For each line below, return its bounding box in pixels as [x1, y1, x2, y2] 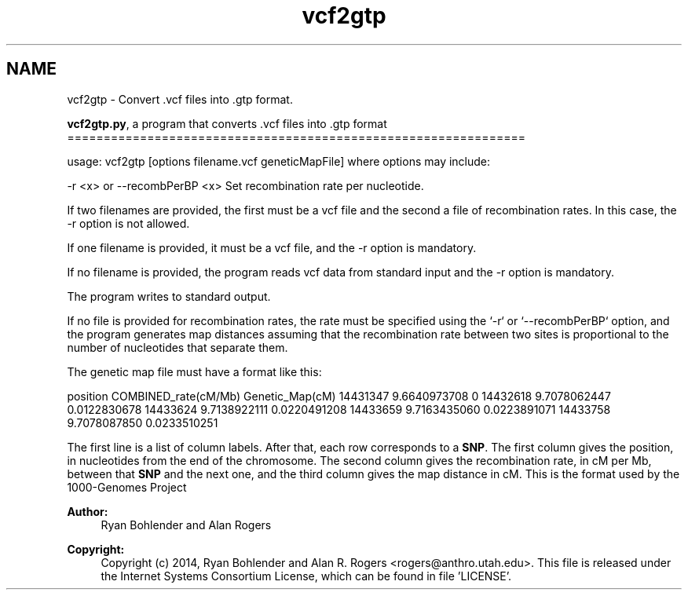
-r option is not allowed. [67, 216, 190, 230]
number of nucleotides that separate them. [67, 340, 288, 354]
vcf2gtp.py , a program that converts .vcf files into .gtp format [67, 116, 387, 130]
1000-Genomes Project [67, 480, 187, 494]
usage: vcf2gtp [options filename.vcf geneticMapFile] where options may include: [67, 154, 491, 168]
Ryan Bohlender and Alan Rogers [101, 517, 272, 532]
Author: [67, 504, 108, 518]
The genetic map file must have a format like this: [67, 364, 322, 378]
